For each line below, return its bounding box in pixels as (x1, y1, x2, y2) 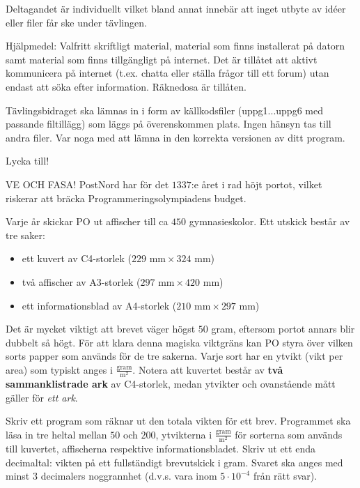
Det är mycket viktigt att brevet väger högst (6, 321, 196, 336)
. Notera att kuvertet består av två (132, 362, 283, 376)
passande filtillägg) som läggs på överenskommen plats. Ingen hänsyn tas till (6, 116, 331, 131)
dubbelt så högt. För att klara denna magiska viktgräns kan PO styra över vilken (6, 335, 353, 349)
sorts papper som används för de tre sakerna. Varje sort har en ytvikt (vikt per (6, 349, 343, 363)
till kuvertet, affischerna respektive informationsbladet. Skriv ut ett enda (6, 441, 315, 455)
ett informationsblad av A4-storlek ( (22, 298, 177, 312)
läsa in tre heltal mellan (6, 427, 107, 441)
